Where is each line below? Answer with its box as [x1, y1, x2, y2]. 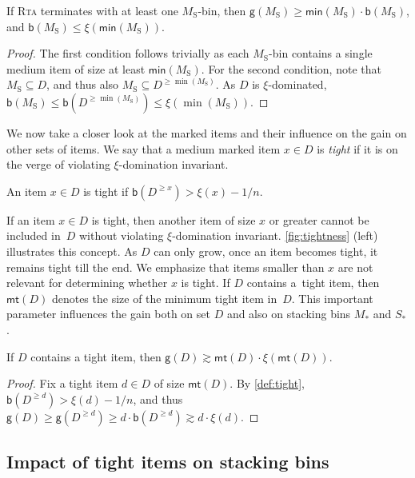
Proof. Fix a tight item [6, 375, 118, 392]
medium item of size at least [6, 60, 146, 77]
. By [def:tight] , [229, 375, 305, 392]
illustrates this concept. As [6, 242, 138, 259]
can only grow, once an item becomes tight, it [154, 242, 378, 259]
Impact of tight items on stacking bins [6, 449, 329, 474]
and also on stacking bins [226, 305, 351, 322]
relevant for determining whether [6, 274, 168, 291]
